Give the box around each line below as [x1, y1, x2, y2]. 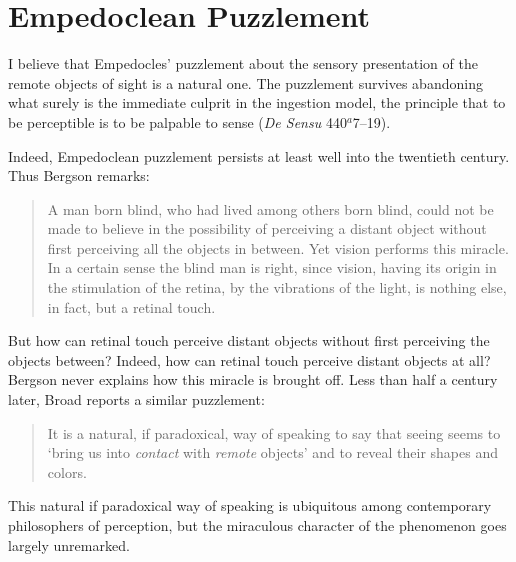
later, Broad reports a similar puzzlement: [8, 389, 265, 410]
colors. [47, 461, 87, 482]
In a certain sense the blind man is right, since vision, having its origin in [47, 257, 497, 278]
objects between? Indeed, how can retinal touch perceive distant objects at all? [8, 349, 491, 370]
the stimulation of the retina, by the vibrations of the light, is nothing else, [47, 277, 507, 298]
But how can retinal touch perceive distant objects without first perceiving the [8, 330, 490, 351]
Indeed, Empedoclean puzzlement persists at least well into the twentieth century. [8, 145, 510, 166]
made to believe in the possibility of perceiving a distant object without [47, 218, 487, 239]
